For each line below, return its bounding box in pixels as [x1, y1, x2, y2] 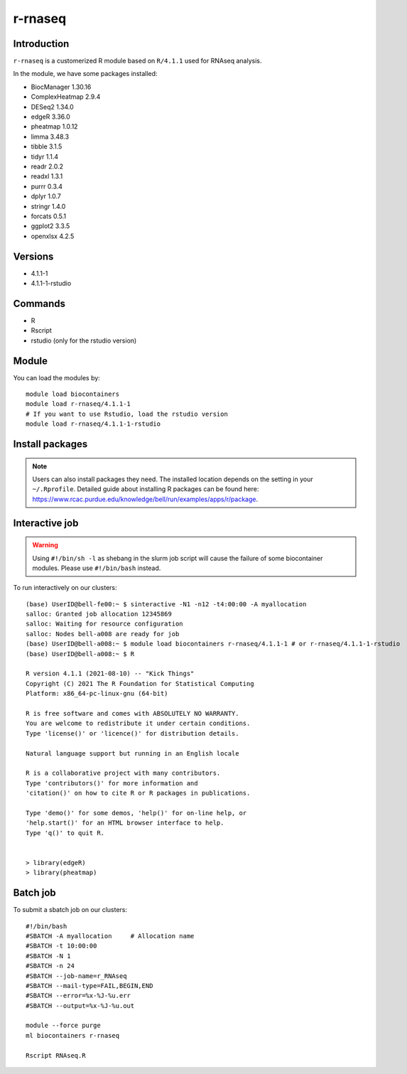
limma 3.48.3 [31, 132, 70, 141]
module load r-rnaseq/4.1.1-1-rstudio [26, 420, 161, 428]
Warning [32, 541, 58, 549]
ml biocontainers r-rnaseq [26, 1031, 120, 1039]
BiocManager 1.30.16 [31, 82, 92, 91]
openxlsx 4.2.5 [31, 232, 75, 240]
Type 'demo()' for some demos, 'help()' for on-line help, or [26, 809, 247, 817]
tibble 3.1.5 [31, 142, 63, 151]
